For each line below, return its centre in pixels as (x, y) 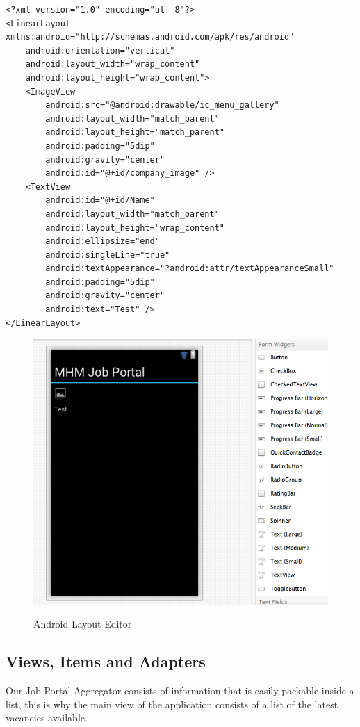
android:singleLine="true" (108, 255)
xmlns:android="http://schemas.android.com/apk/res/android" (150, 37)
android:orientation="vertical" (100, 50)
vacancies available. (47, 718)
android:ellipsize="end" (103, 242)
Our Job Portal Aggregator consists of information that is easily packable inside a (180, 691)
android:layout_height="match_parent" (135, 132)
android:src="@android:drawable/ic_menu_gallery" (162, 105)
